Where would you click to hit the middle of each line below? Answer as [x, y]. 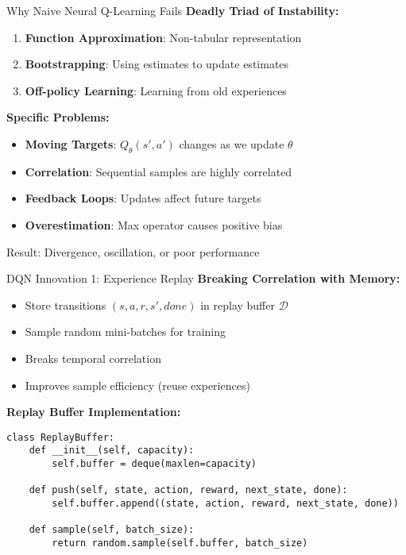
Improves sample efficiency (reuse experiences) [137, 385]
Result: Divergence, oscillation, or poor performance [133, 251]
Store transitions [66, 304]
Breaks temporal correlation [93, 358]
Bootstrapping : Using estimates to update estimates [157, 64]
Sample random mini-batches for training [126, 331]
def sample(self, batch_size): [112, 530]
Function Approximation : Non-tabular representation [163, 37]
